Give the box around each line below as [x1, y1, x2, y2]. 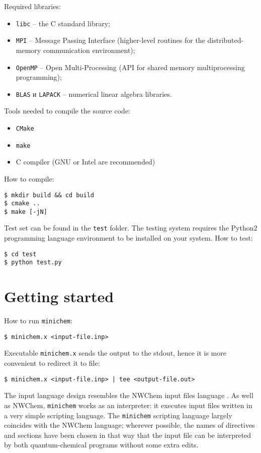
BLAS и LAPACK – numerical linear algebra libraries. [16, 88, 172, 99]
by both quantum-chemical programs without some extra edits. [4, 439, 199, 450]
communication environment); [43, 44, 135, 55]
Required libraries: [4, 1, 61, 11]
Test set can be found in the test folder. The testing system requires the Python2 [4, 222, 257, 233]
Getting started [4, 286, 114, 307]
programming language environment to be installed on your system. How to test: [4, 233, 253, 243]
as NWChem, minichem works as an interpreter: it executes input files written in [4, 400, 252, 410]
